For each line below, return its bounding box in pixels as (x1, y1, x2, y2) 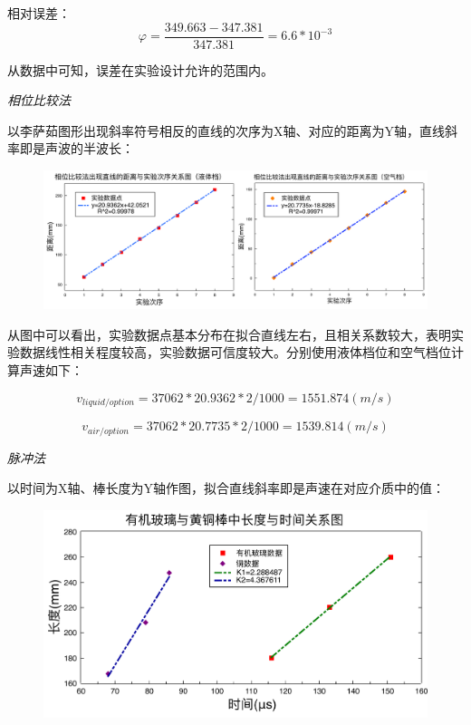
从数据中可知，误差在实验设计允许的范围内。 (7, 60, 274, 79)
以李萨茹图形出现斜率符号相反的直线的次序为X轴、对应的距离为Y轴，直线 (7, 121, 445, 140)
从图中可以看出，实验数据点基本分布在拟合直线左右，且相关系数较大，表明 (7, 324, 451, 343)
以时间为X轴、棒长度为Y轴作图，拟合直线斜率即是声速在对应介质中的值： (7, 478, 445, 498)
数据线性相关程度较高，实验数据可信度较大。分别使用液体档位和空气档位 (19, 343, 451, 362)
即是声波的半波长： (19, 139, 134, 158)
